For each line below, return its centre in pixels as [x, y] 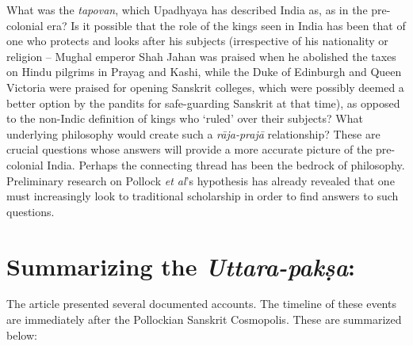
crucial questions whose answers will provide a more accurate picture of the [189, 149]
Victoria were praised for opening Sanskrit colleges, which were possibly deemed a [205, 87]
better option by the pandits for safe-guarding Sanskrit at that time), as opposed [203, 103]
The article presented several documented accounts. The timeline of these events [201, 304]
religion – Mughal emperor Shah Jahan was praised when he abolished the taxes [201, 56]
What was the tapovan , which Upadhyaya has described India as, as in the [187, 10]
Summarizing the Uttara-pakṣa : [181, 266]
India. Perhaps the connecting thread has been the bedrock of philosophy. [226, 164]
